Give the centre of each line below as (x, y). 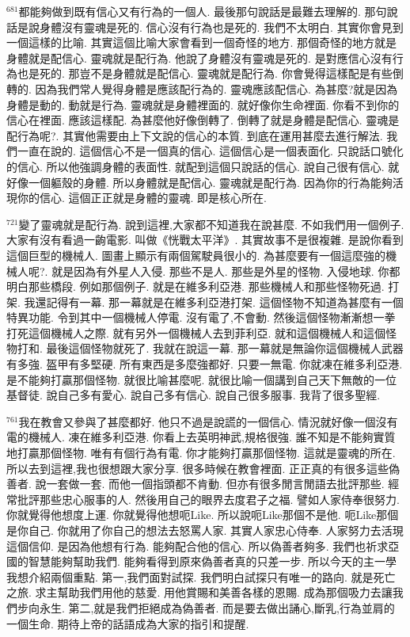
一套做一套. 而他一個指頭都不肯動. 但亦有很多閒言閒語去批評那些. (215, 484)
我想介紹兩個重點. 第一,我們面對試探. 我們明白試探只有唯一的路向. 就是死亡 (201, 576)
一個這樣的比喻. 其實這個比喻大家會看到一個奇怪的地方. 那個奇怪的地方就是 (202, 42)
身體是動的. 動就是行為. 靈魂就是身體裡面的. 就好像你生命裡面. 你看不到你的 (203, 104)
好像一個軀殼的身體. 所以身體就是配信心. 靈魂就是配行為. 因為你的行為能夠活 (205, 182)
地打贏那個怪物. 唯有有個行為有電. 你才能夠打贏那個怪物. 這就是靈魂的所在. (201, 453)
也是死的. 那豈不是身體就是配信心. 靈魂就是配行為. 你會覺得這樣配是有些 (205, 73)
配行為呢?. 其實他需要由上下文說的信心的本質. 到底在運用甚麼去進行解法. (195, 135)
